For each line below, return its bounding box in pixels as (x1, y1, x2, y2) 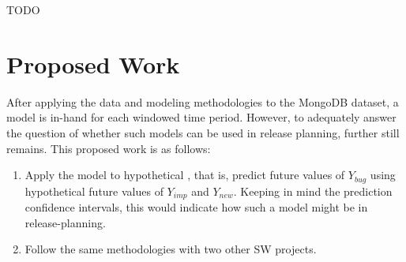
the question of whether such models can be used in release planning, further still (6, 124, 400, 140)
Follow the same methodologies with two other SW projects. (24, 241, 317, 257)
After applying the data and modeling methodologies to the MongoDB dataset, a (6, 93, 399, 110)
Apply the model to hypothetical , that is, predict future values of (24, 167, 345, 183)
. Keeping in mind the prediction (233, 182, 393, 199)
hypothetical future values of (24, 182, 164, 199)
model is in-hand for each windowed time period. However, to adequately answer (6, 109, 397, 125)
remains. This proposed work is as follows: (6, 140, 211, 156)
